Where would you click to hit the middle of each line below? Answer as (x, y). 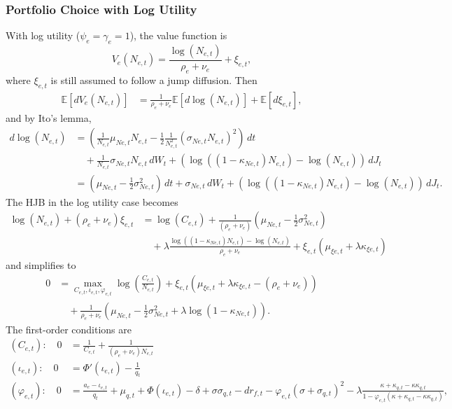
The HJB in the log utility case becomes (92, 201)
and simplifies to (41, 264)
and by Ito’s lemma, (49, 118)
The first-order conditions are (69, 329)
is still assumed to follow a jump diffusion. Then (154, 79)
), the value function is (178, 35)
